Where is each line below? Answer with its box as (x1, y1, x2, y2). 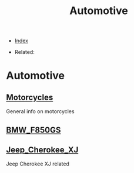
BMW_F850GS (6, 125, 61, 135)
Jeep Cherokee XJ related (6, 160, 69, 168)
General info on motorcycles (6, 108, 75, 115)
